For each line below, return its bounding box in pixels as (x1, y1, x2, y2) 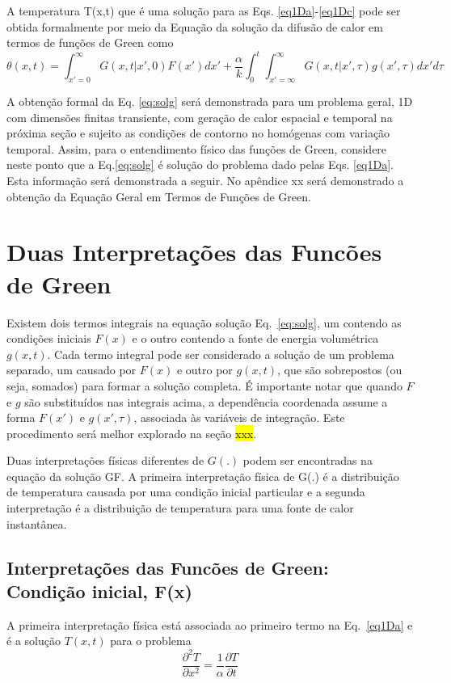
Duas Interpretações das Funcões (6, 235, 382, 268)
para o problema (110, 632, 192, 649)
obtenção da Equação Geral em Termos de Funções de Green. (6, 188, 311, 204)
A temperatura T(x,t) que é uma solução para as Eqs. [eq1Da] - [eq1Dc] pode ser (6, 2, 401, 19)
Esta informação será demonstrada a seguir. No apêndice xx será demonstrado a (6, 172, 404, 189)
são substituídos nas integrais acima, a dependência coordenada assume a (24, 393, 388, 410)
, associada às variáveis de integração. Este (133, 409, 345, 426)
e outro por (176, 361, 233, 378)
